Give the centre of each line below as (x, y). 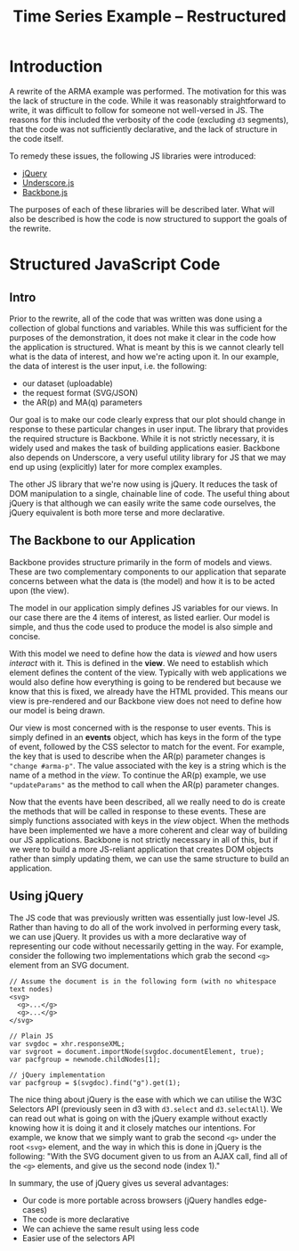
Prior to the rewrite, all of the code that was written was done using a (136, 318)
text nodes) (31, 989)
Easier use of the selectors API (78, 1238)
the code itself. (36, 138)
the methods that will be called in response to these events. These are (138, 811)
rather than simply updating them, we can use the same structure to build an (149, 859)
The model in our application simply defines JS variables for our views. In (144, 607)
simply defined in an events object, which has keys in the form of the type (145, 737)
